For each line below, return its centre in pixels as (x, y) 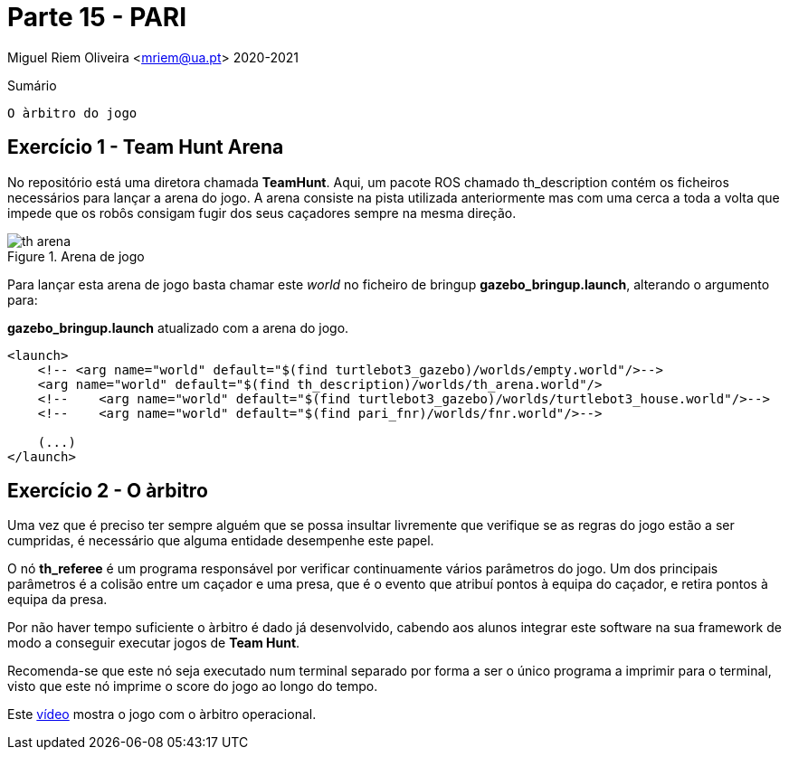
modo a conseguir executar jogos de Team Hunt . (154, 643)
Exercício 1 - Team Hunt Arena (146, 147)
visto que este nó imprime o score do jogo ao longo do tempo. (193, 686)
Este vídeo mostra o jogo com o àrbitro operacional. (162, 714)
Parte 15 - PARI (97, 17)
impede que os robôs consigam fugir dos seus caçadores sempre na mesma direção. (262, 213)
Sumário (32, 85)
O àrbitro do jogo (72, 113)
